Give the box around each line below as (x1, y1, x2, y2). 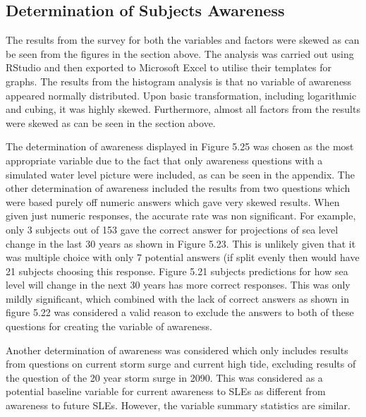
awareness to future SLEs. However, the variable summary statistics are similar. (6, 398, 350, 413)
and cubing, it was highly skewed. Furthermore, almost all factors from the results (6, 102, 360, 116)
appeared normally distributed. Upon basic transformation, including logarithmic (6, 87, 357, 102)
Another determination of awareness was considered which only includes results (6, 342, 348, 357)
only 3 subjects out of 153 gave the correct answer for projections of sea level (6, 222, 338, 236)
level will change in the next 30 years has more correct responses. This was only (6, 277, 350, 292)
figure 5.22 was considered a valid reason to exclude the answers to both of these (6, 305, 354, 320)
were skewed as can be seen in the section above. (6, 115, 216, 130)
